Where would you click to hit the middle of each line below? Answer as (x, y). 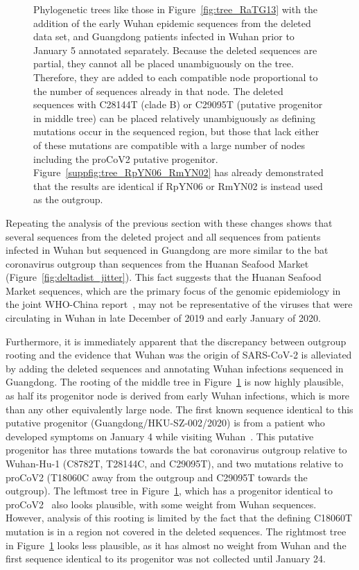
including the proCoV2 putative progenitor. (126, 158)
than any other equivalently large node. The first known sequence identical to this (179, 409)
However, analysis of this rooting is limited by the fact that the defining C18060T (179, 518)
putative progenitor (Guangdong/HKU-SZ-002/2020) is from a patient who (165, 423)
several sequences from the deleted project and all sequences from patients (163, 236)
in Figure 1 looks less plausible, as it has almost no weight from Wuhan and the (176, 545)
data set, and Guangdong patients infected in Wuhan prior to (164, 36)
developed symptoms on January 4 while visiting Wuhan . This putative (160, 436)
